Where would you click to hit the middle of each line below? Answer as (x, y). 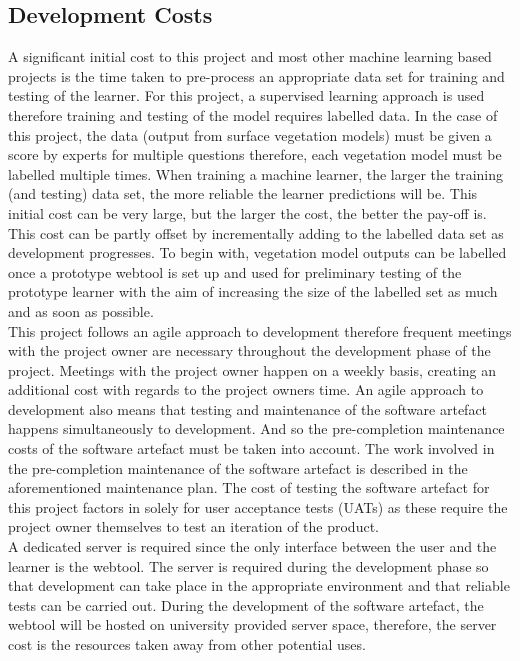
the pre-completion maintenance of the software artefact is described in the (238, 467)
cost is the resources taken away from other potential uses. (187, 644)
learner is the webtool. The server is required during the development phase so (248, 565)
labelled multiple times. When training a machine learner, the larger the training (256, 173)
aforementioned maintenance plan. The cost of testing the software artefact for (249, 487)
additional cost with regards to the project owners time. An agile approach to (246, 389)
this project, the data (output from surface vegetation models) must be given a (250, 134)
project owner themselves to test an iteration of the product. (193, 526)
